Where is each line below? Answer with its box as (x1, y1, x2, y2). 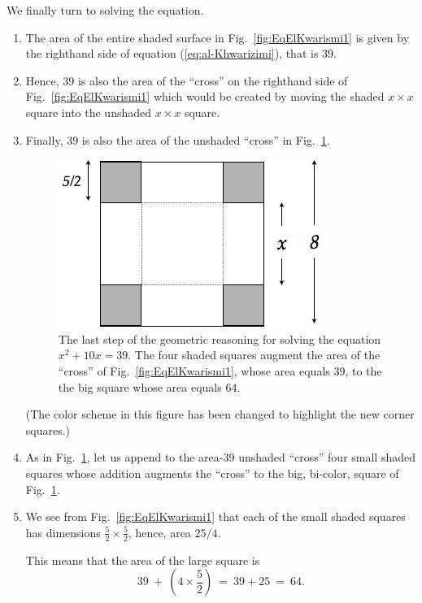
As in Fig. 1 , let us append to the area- (25, 449, 224, 466)
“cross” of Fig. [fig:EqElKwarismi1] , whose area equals (58, 362, 330, 379)
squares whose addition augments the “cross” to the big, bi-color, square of (25, 464, 399, 481)
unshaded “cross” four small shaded (238, 449, 415, 466)
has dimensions (25, 523, 101, 540)
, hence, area (128, 523, 191, 540)
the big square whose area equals (58, 378, 222, 395)
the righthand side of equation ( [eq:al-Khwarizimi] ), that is (25, 45, 319, 62)
